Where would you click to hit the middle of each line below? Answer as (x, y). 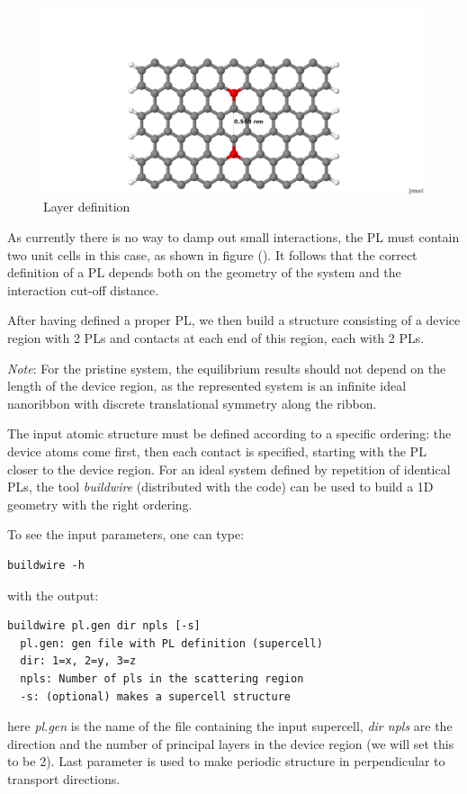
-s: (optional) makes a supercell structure (155, 696)
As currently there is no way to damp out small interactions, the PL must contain (233, 237)
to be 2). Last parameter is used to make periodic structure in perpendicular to (226, 761)
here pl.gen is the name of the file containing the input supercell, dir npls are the (230, 726)
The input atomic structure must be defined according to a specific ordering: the (229, 433)
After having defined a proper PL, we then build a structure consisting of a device (234, 320)
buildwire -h (46, 565)
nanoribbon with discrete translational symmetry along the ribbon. (192, 403)
